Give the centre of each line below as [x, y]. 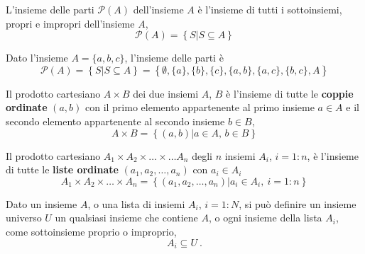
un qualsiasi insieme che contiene [126, 218]
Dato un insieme [42, 203]
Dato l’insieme [37, 58]
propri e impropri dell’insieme [70, 23]
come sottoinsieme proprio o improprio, [91, 231]
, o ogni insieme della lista [266, 218]
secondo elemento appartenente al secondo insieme [115, 121]
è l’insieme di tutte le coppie [290, 93]
